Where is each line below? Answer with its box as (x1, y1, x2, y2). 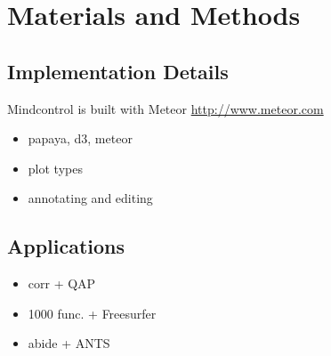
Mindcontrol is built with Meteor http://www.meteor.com (7, 99, 324, 117)
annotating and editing (28, 189, 153, 207)
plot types (28, 158, 83, 177)
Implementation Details (7, 57, 229, 85)
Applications (7, 232, 125, 260)
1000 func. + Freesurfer (28, 303, 157, 322)
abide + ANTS (28, 334, 110, 352)
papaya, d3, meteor (28, 129, 133, 148)
